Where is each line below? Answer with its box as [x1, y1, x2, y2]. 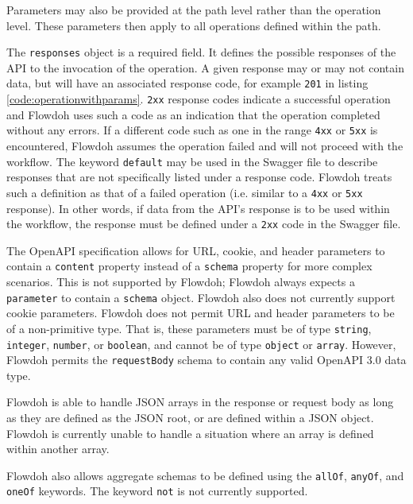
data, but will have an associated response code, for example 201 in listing [6, 75, 369, 91]
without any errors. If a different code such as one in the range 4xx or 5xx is [6, 122, 378, 138]
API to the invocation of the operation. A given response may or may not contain [6, 59, 404, 76]
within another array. [6, 440, 110, 457]
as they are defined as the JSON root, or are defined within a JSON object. [6, 409, 374, 425]
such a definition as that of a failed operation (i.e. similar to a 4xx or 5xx [6, 184, 363, 200]
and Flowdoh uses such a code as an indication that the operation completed [6, 106, 380, 122]
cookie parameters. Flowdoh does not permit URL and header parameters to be [6, 304, 395, 321]
